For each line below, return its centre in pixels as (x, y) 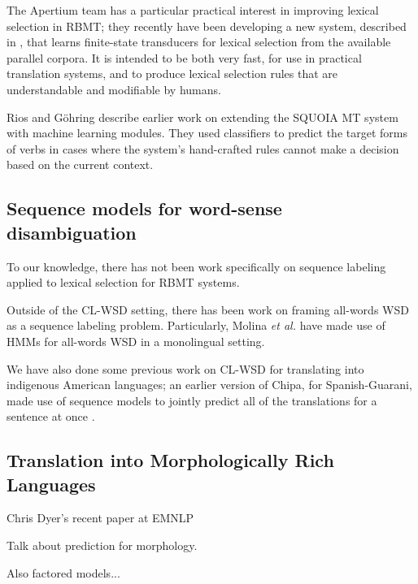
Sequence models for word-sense (144, 208)
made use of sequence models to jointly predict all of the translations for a (192, 400)
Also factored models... (63, 572)
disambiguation (72, 232)
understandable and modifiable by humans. (114, 89)
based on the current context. (80, 164)
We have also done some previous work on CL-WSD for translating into (185, 368)
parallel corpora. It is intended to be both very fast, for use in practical (184, 57)
